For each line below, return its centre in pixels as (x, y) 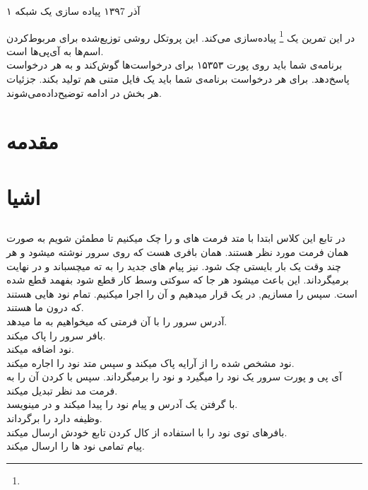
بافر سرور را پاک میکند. (56, 335)
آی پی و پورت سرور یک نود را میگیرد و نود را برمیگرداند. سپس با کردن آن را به (174, 377)
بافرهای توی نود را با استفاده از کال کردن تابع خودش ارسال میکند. (147, 432)
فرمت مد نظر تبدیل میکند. (62, 390)
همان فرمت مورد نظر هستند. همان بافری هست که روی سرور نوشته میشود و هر (178, 251)
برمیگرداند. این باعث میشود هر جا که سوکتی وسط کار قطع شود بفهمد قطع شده (178, 280)
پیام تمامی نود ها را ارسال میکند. (76, 446)
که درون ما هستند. (45, 307)
